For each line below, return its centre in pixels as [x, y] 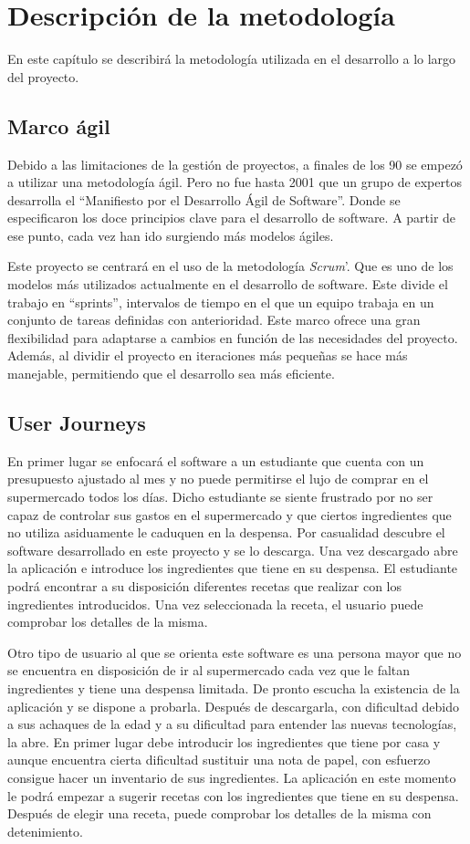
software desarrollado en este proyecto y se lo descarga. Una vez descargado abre [233, 550]
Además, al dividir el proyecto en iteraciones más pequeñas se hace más [208, 355]
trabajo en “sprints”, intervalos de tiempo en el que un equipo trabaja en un [221, 302]
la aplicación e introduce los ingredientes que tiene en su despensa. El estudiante [233, 568]
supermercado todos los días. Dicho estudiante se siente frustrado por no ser [220, 497]
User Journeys [77, 423]
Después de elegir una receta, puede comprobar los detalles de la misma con [219, 813]
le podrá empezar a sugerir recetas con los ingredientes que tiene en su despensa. [233, 795]
